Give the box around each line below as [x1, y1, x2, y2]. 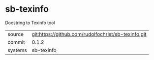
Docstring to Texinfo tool [5, 20, 55, 26]
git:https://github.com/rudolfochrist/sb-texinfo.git [31, 30, 147, 37]
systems [7, 47, 27, 54]
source [7, 30, 24, 37]
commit [7, 38, 25, 45]
